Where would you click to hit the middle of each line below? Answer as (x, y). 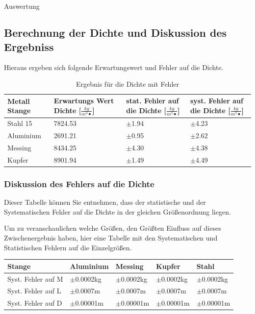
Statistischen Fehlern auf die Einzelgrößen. (68, 247)
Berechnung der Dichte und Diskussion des (115, 32)
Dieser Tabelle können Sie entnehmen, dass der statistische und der (105, 202)
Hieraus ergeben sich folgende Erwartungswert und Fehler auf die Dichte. (114, 67)
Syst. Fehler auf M (35, 278)
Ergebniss (29, 47)
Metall (19, 101)
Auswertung (22, 6)
